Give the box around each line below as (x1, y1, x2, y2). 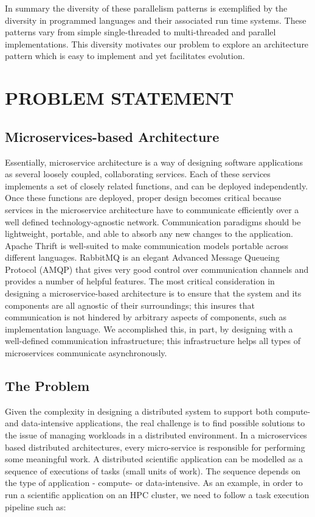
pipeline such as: (5, 500, 66, 513)
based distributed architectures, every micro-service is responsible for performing (5, 440, 305, 453)
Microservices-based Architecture (5, 127, 220, 146)
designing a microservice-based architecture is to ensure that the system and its (5, 287, 302, 300)
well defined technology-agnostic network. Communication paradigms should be (5, 215, 301, 228)
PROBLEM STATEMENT (5, 85, 234, 110)
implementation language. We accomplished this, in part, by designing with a (5, 322, 293, 335)
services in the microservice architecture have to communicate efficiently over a (5, 203, 299, 216)
